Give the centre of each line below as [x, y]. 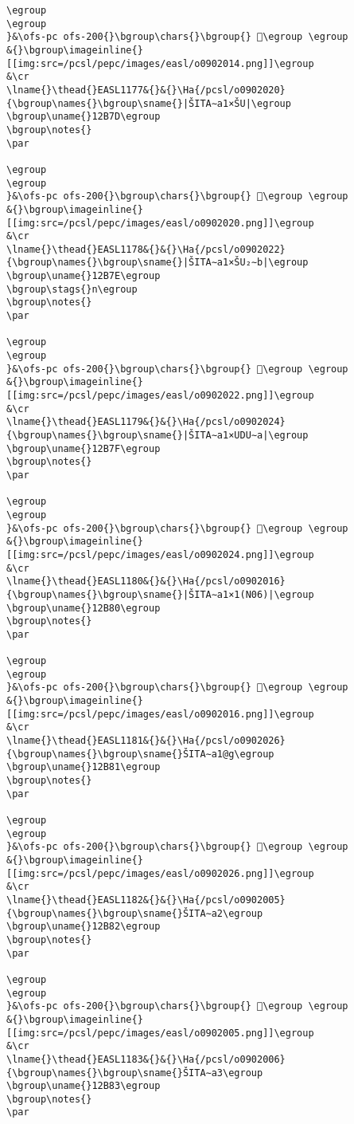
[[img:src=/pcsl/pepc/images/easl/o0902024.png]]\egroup [160, 554]
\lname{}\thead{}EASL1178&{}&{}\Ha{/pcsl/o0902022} [146, 249]
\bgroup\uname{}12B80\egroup [84, 608]
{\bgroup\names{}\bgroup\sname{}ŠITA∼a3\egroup [135, 1073]
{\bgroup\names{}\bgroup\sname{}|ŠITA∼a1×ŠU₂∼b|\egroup [158, 263]
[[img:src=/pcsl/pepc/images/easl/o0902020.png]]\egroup [160, 223]
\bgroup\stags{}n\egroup [72, 289]
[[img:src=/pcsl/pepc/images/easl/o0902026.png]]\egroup [160, 873]
